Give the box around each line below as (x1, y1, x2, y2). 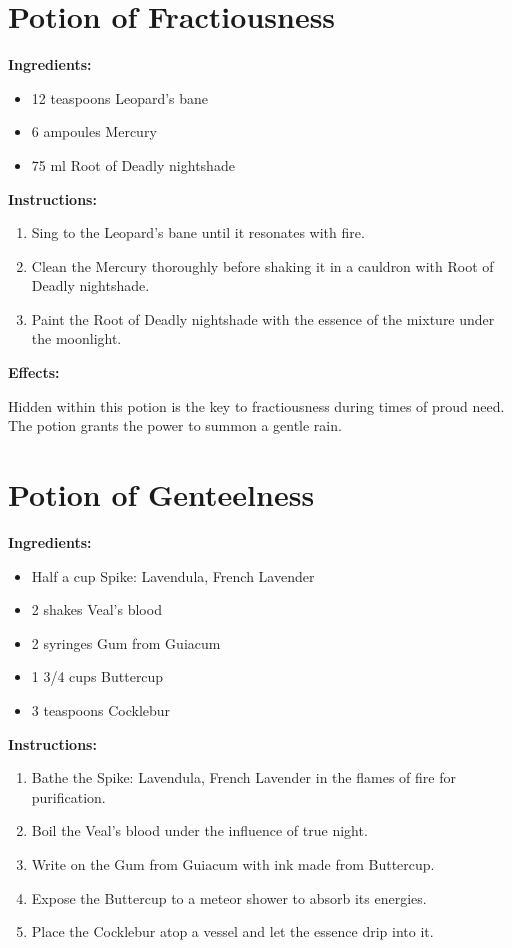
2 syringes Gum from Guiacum (31, 632, 221, 653)
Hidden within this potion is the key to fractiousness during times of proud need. (8, 395, 505, 416)
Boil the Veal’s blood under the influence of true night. (31, 820, 368, 841)
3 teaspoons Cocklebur (31, 699, 171, 720)
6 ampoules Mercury (31, 121, 157, 142)
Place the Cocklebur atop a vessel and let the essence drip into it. (31, 921, 434, 942)
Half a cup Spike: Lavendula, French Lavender (31, 565, 315, 586)
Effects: (8, 362, 60, 383)
